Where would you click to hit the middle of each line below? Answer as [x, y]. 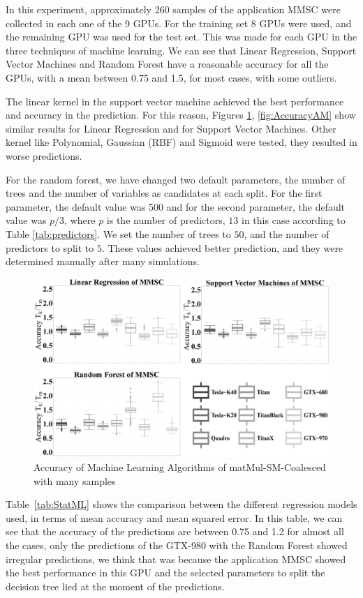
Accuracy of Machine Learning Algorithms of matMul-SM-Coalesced [180, 467]
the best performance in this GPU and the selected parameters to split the [165, 573]
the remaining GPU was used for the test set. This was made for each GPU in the [181, 37]
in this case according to [294, 220]
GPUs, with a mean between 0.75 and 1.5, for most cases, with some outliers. [171, 77]
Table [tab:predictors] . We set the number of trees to [118, 233]
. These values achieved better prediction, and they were [222, 247]
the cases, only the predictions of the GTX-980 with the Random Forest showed [177, 545]
